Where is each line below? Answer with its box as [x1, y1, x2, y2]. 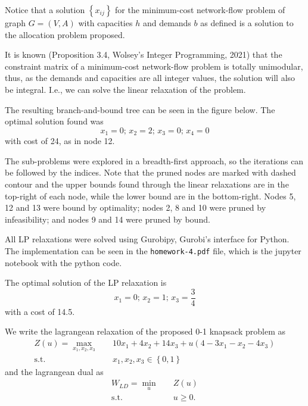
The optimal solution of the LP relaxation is [5, 276, 167, 289]
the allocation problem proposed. [5, 28, 125, 40]
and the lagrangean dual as [5, 365, 104, 377]
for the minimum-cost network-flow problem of [115, 4, 285, 15]
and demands [142, 17, 191, 29]
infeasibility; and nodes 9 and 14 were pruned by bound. [5, 213, 210, 225]
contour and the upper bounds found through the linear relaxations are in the [5, 177, 289, 190]
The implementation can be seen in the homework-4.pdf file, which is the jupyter [5, 244, 301, 257]
